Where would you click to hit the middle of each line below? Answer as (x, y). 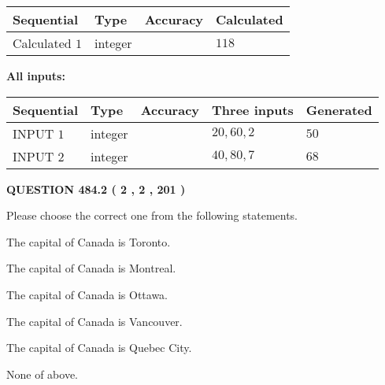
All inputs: (36, 76)
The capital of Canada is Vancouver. (94, 321)
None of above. (42, 374)
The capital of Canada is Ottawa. (87, 294)
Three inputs (253, 109)
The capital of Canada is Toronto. (89, 241)
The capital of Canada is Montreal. (91, 268)
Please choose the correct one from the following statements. (152, 215)
